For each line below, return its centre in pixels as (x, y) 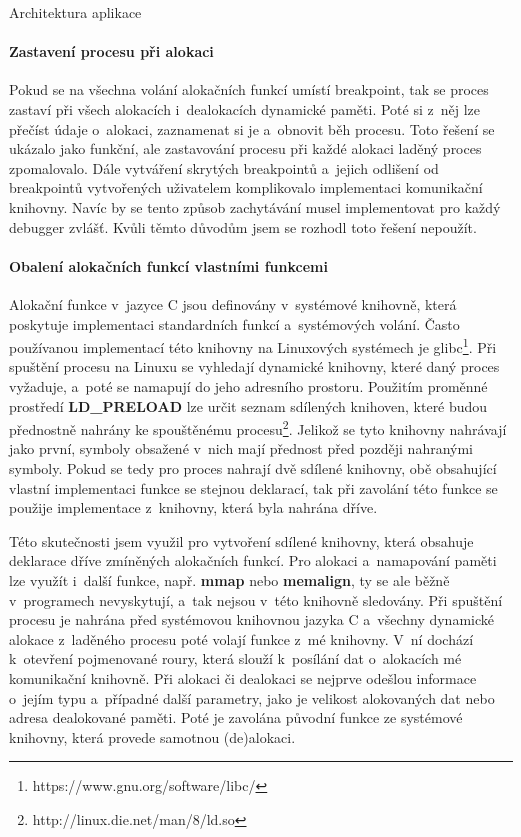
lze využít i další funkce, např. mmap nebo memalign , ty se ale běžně (229, 579)
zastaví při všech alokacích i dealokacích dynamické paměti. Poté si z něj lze (244, 108)
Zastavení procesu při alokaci (111, 51)
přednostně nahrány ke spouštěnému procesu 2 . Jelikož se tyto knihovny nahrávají (258, 427)
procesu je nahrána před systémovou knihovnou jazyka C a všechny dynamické (251, 619)
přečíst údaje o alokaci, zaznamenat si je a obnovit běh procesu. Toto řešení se (252, 128)
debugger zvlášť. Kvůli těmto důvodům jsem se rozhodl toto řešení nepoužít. (243, 226)
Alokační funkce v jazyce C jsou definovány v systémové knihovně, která (233, 303)
